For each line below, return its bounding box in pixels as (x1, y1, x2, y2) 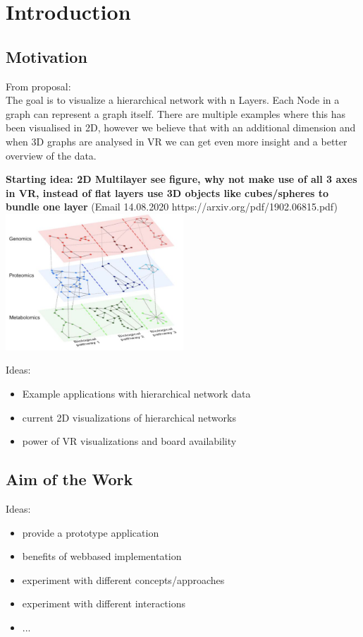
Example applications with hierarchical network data (22, 386, 251, 400)
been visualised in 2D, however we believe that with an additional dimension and (6, 120, 356, 135)
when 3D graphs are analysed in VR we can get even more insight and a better (6, 133, 347, 148)
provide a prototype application (22, 525, 159, 540)
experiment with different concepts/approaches (22, 572, 225, 587)
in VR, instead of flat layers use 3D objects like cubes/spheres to (6, 185, 329, 200)
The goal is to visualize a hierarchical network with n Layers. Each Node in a (6, 93, 340, 107)
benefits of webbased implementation (22, 549, 182, 564)
